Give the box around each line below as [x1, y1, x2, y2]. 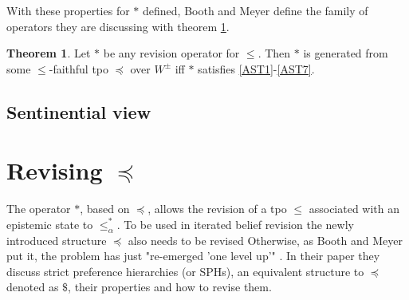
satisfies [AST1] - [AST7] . [198, 60, 315, 77]
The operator [6, 200, 71, 217]
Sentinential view [6, 99, 151, 124]
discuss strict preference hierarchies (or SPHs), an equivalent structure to [6, 262, 364, 279]
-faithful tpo [49, 60, 109, 77]
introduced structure [6, 231, 107, 248]
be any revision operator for [103, 45, 240, 61]
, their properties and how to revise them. [68, 278, 272, 295]
